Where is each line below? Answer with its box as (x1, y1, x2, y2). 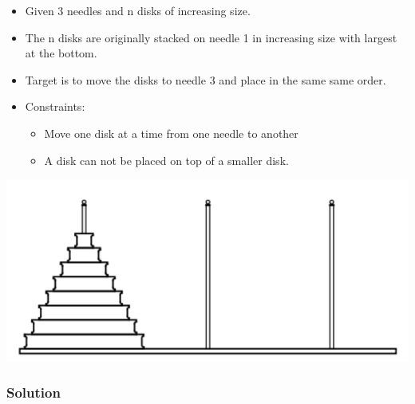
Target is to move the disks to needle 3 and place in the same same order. (25, 71, 386, 88)
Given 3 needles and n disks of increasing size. (25, 2, 251, 18)
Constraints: (25, 98, 85, 115)
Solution (6, 382, 61, 402)
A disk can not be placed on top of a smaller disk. (44, 151, 289, 168)
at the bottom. (25, 45, 97, 61)
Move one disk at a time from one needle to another (44, 124, 298, 141)
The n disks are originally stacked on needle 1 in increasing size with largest (25, 29, 397, 45)
